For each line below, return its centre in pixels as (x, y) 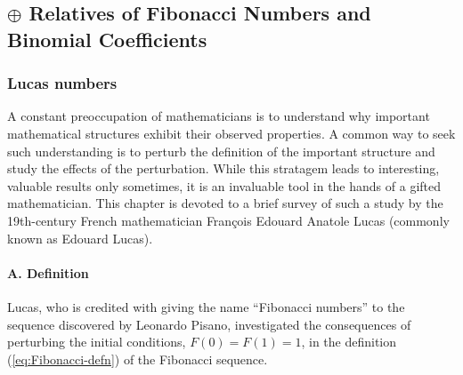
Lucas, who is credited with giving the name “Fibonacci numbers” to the (206, 306)
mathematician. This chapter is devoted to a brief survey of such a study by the (225, 203)
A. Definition (48, 272)
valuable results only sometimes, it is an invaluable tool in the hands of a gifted (224, 185)
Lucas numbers (62, 83)
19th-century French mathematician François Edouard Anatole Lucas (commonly (228, 220)
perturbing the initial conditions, (97, 342)
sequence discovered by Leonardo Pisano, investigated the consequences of (209, 324)
